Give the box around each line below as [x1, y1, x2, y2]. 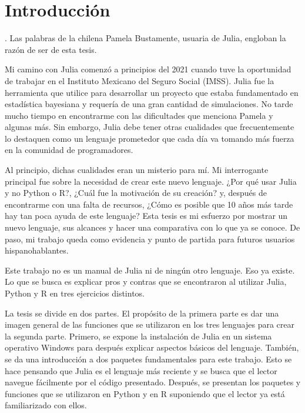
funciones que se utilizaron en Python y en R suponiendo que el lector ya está [5, 387, 285, 399]
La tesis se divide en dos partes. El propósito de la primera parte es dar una [5, 307, 279, 319]
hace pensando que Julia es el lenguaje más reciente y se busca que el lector [5, 364, 277, 377]
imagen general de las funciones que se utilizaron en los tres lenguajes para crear [5, 318, 294, 331]
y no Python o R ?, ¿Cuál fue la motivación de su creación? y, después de [5, 186, 267, 199]
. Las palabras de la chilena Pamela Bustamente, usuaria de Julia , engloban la [5, 32, 286, 44]
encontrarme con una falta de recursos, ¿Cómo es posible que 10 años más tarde [5, 198, 293, 210]
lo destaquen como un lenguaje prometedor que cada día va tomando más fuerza [5, 132, 294, 144]
